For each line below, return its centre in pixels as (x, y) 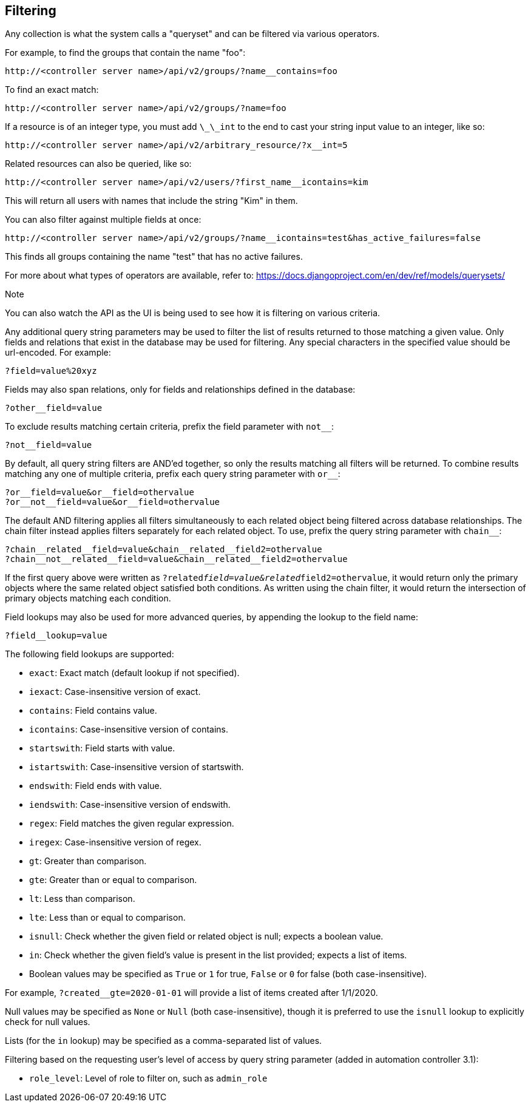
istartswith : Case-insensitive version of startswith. (137, 767)
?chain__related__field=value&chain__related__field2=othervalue (164, 550)
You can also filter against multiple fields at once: (103, 220)
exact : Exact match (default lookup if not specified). (134, 673)
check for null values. (48, 1022)
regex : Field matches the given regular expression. (132, 824)
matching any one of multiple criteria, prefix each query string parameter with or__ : (173, 474)
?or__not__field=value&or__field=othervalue (113, 502)
